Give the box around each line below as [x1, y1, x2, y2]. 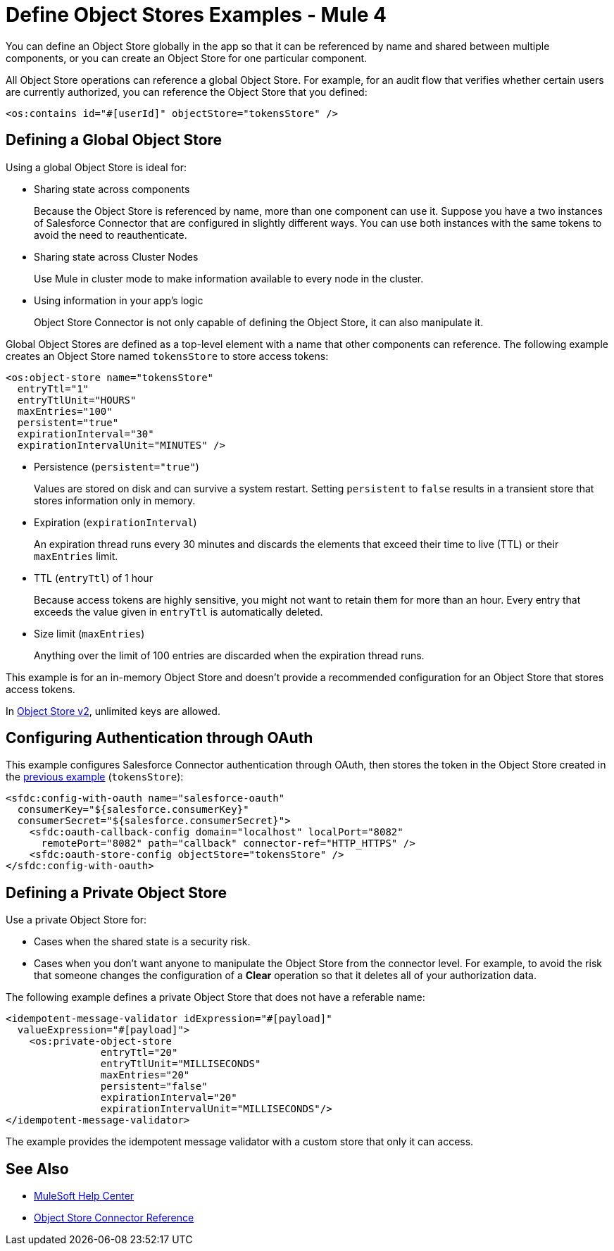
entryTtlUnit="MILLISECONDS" [100, 1058, 261, 1070]
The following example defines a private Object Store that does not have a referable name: [6, 991, 425, 1004]
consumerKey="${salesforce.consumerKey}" [17, 804, 249, 816]
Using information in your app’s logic [34, 294, 203, 306]
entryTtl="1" [17, 382, 89, 394]
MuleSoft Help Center [34, 1190, 134, 1202]
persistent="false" [100, 1081, 208, 1093]
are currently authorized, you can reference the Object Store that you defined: [6, 85, 368, 98]
